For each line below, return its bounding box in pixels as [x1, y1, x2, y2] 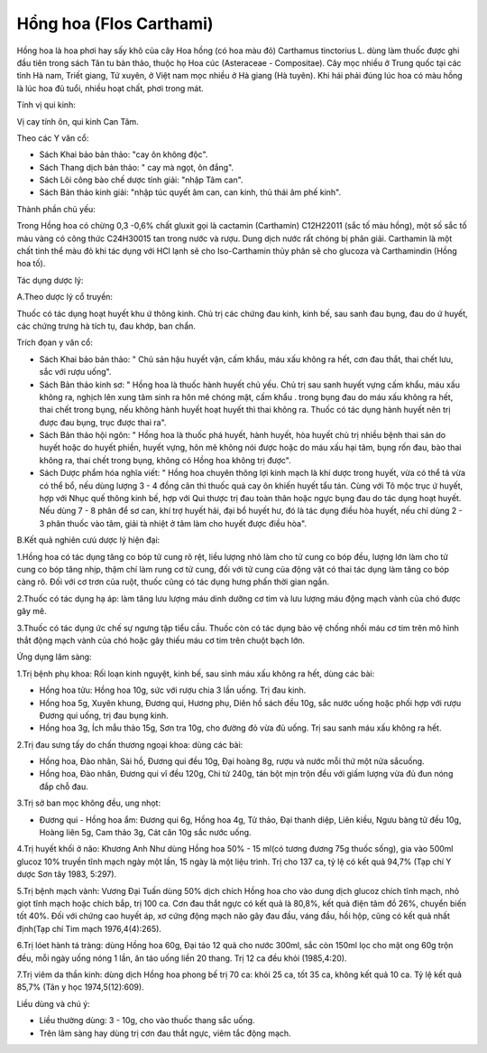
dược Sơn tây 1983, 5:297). [16, 869, 117, 880]
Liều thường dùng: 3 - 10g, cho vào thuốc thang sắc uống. [39, 1015, 255, 1026]
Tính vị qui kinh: [16, 99, 76, 110]
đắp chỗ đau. [39, 781, 89, 792]
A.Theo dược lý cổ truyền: [16, 292, 113, 303]
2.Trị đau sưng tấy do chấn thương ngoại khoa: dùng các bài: [16, 739, 243, 750]
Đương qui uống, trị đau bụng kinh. [39, 710, 169, 721]
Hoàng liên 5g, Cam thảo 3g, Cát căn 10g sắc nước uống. [39, 827, 252, 838]
